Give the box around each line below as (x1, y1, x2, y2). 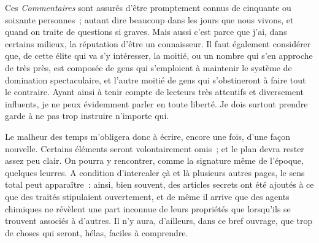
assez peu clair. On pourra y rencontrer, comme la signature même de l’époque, (5, 154, 304, 167)
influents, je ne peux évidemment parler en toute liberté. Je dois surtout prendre (5, 97, 308, 110)
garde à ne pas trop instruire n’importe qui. (5, 109, 169, 122)
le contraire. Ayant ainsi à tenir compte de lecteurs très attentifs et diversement (5, 85, 304, 98)
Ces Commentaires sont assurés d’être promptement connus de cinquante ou (5, 1, 291, 13)
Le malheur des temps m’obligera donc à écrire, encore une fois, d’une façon (5, 129, 290, 142)
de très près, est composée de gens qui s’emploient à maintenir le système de (5, 61, 292, 74)
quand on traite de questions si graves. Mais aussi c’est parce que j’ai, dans (5, 25, 287, 38)
